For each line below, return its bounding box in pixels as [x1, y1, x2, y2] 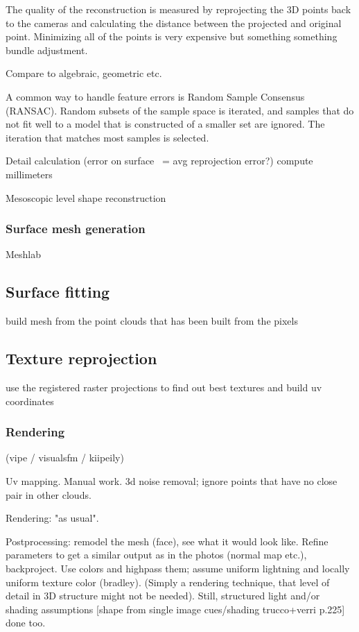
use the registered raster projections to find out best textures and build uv [6, 379, 322, 394]
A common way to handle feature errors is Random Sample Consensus [6, 89, 305, 103]
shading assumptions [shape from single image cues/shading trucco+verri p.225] [6, 601, 345, 616]
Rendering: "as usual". [6, 511, 99, 525]
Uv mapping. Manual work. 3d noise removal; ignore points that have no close [6, 473, 338, 488]
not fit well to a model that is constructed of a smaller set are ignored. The [6, 117, 325, 131]
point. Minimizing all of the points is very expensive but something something [6, 29, 338, 44]
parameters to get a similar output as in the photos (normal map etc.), [6, 547, 307, 562]
